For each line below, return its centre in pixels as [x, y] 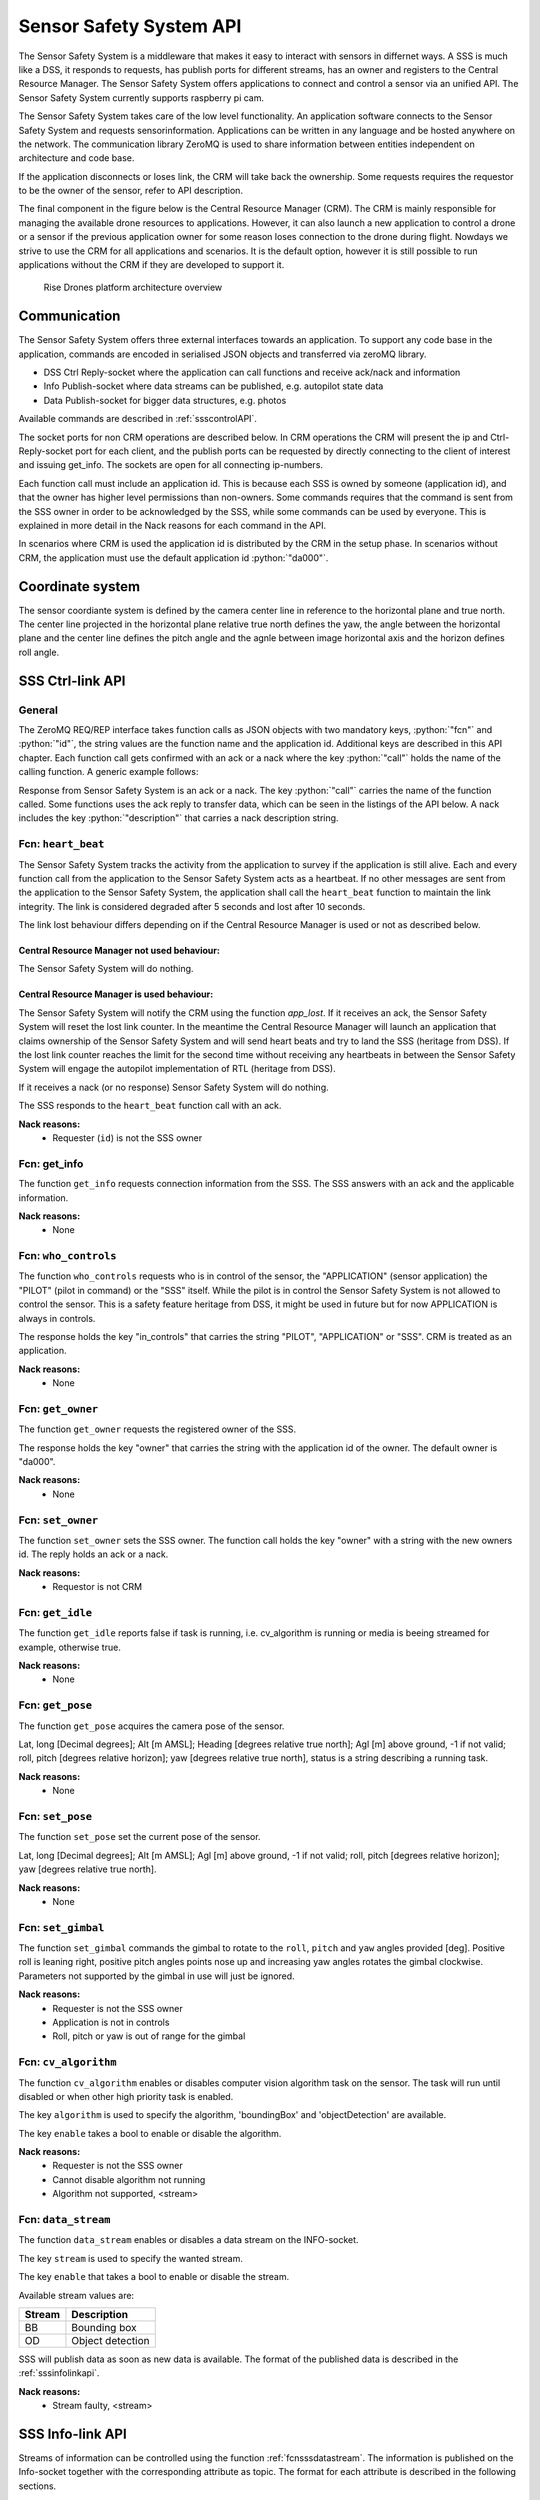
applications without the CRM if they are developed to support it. [151, 265]
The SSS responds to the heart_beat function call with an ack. [150, 1106]
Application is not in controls [111, 2022]
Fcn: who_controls [67, 1256]
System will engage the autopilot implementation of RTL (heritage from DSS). [177, 1069]
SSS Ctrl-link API [72, 680]
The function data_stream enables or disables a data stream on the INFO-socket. [188, 2240]
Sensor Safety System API [130, 26]
